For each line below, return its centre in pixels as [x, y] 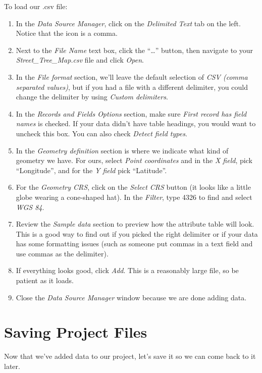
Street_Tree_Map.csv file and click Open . [80, 60]
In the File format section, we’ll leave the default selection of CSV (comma [132, 76]
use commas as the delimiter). [62, 253]
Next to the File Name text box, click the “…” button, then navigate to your [135, 50]
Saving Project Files [76, 332]
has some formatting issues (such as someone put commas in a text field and [134, 244]
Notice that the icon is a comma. [67, 33]
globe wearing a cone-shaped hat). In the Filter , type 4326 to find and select [134, 197]
